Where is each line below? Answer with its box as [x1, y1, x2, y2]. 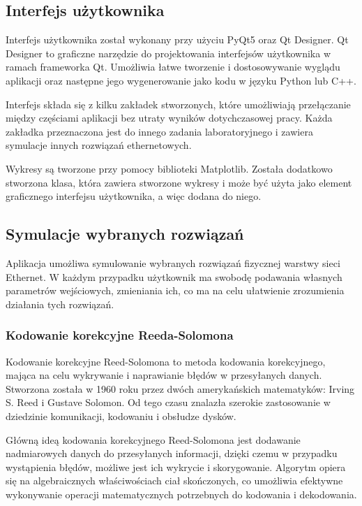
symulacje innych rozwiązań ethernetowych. [6, 138, 192, 152]
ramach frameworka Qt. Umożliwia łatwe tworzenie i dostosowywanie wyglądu [6, 59, 340, 74]
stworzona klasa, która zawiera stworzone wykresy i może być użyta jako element [6, 175, 352, 189]
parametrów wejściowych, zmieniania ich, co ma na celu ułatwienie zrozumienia [6, 283, 345, 298]
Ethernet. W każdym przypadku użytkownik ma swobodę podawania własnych [6, 269, 342, 284]
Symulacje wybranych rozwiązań [6, 223, 244, 245]
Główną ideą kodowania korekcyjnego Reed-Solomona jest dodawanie [6, 432, 301, 447]
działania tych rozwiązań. [6, 296, 114, 311]
